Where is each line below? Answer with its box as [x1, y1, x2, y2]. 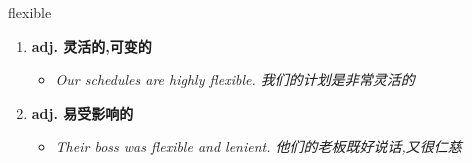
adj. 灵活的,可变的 [31, 35, 152, 56]
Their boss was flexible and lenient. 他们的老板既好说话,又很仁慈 [55, 136, 462, 157]
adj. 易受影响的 [31, 102, 134, 123]
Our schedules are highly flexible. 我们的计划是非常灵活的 [55, 69, 415, 90]
